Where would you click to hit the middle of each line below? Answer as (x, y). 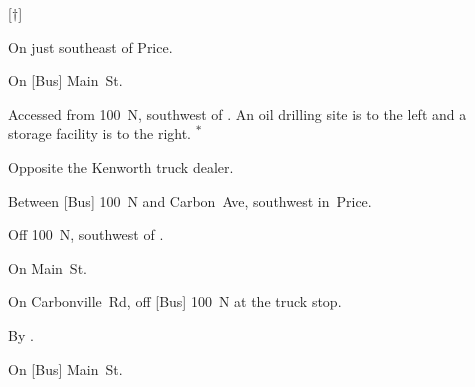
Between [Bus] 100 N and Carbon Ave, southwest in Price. (190, 200)
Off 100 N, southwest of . (86, 234)
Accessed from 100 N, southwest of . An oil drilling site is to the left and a (237, 113)
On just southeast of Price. (90, 46)
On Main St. (47, 267)
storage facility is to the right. (100, 133)
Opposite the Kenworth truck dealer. (121, 166)
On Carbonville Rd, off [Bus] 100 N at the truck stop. (175, 301)
